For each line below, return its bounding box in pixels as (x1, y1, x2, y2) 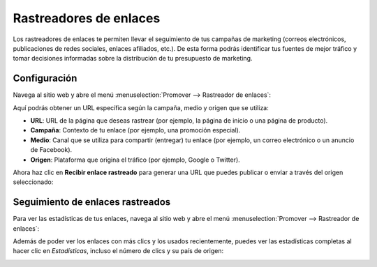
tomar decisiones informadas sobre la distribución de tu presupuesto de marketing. (13, 54, 253, 63)
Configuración (13, 73, 77, 84)
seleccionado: (13, 178, 54, 186)
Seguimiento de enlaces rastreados (13, 196, 171, 208)
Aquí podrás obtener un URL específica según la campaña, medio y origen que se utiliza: (13, 103, 269, 112)
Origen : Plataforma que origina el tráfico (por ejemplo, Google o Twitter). (30, 155, 240, 164)
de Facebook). (30, 146, 73, 154)
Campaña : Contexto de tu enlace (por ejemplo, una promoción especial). (30, 126, 241, 135)
